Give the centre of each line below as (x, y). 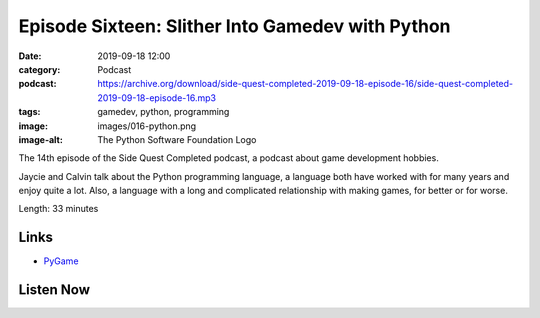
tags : (29, 112)
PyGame (61, 261)
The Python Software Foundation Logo (177, 139)
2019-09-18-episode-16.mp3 (157, 97)
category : (39, 69)
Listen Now (54, 290)
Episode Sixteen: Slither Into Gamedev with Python (234, 26)
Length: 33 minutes (58, 209)
